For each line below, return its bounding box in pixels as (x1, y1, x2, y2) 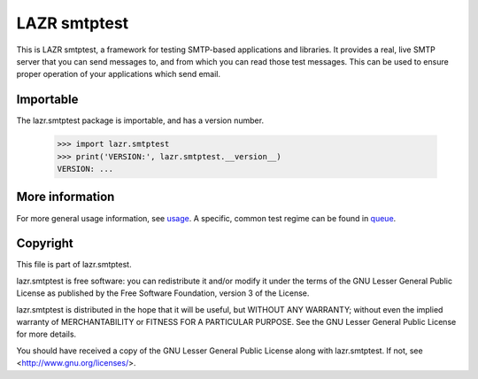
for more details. (16, 329, 77, 340)
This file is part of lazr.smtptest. (16, 259, 132, 270)
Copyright (16, 236, 74, 251)
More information (16, 189, 115, 205)
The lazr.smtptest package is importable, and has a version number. (16, 115, 265, 126)
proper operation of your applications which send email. (16, 69, 221, 80)
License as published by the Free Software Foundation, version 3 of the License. (16, 288, 310, 298)
